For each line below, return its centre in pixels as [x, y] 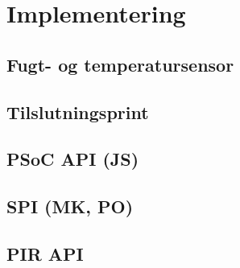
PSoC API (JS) [73, 159]
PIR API [45, 253]
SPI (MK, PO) [70, 206]
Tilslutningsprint [78, 111]
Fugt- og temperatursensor [120, 64]
